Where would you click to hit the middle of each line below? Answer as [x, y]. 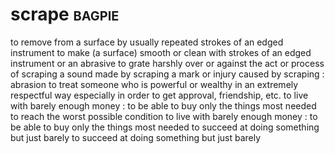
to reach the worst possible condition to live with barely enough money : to [164, 116]
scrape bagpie [65, 14]
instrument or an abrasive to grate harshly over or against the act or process [167, 63]
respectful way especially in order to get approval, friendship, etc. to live [159, 95]
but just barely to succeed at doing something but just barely [136, 137]
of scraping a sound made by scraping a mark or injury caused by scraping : [167, 74]
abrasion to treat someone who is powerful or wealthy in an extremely [154, 84]
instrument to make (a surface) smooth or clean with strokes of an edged [161, 52]
